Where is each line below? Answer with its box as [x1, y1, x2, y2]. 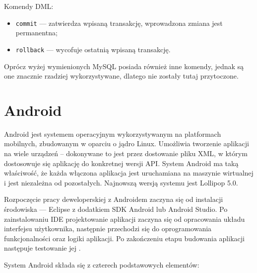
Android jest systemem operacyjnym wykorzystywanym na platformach [4, 128, 221, 139]
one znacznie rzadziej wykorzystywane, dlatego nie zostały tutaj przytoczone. [4, 71, 239, 81]
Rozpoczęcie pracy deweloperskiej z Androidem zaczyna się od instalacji [4, 194, 223, 204]
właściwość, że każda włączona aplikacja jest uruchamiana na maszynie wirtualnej [4, 168, 254, 178]
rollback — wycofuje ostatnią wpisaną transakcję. [15, 44, 171, 54]
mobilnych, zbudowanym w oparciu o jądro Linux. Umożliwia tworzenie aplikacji [4, 138, 249, 149]
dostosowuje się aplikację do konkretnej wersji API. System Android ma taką [4, 158, 239, 168]
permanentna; [15, 27, 58, 38]
